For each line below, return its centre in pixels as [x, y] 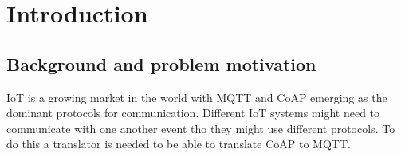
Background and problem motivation [161, 63]
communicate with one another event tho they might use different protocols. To [201, 128]
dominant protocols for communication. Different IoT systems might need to [193, 113]
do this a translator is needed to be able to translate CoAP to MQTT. [179, 144]
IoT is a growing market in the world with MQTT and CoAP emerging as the [197, 97]
